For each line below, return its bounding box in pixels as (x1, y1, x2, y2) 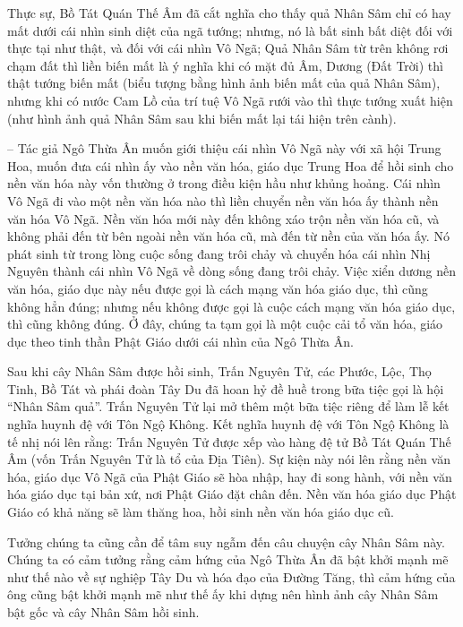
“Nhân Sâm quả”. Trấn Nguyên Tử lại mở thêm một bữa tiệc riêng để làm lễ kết (7, 397, 450, 416)
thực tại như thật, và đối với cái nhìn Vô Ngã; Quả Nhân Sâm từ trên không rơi (7, 39, 449, 57)
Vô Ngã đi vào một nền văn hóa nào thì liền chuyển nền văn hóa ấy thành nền (7, 191, 439, 210)
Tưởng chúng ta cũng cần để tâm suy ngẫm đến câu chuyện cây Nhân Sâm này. (7, 532, 445, 551)
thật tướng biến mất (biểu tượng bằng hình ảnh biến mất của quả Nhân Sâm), (7, 73, 441, 92)
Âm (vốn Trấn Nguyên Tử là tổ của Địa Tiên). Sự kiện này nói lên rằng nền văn (7, 450, 450, 468)
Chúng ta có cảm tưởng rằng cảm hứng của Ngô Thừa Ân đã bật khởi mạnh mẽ (7, 550, 449, 569)
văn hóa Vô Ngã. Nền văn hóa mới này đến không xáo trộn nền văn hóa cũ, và (7, 209, 440, 228)
